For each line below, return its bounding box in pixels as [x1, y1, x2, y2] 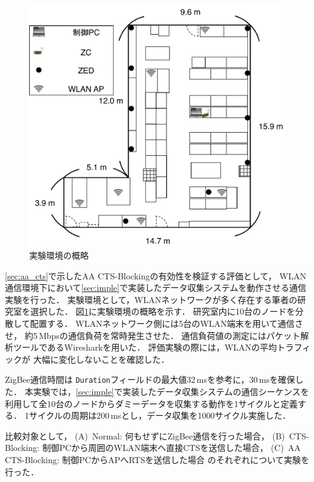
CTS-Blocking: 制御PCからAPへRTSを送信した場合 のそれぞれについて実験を [5, 453, 310, 466]
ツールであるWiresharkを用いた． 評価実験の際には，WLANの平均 [13, 341, 277, 354]
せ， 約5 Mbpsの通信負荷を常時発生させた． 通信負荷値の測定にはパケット [5, 329, 301, 341]
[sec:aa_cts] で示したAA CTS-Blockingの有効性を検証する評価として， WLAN [5, 269, 307, 282]
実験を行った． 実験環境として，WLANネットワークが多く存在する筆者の [5, 293, 298, 306]
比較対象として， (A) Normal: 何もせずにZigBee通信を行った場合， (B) [5, 429, 285, 442]
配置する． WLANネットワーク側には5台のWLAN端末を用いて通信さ [30, 317, 304, 330]
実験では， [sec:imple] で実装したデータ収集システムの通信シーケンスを [33, 385, 309, 398]
